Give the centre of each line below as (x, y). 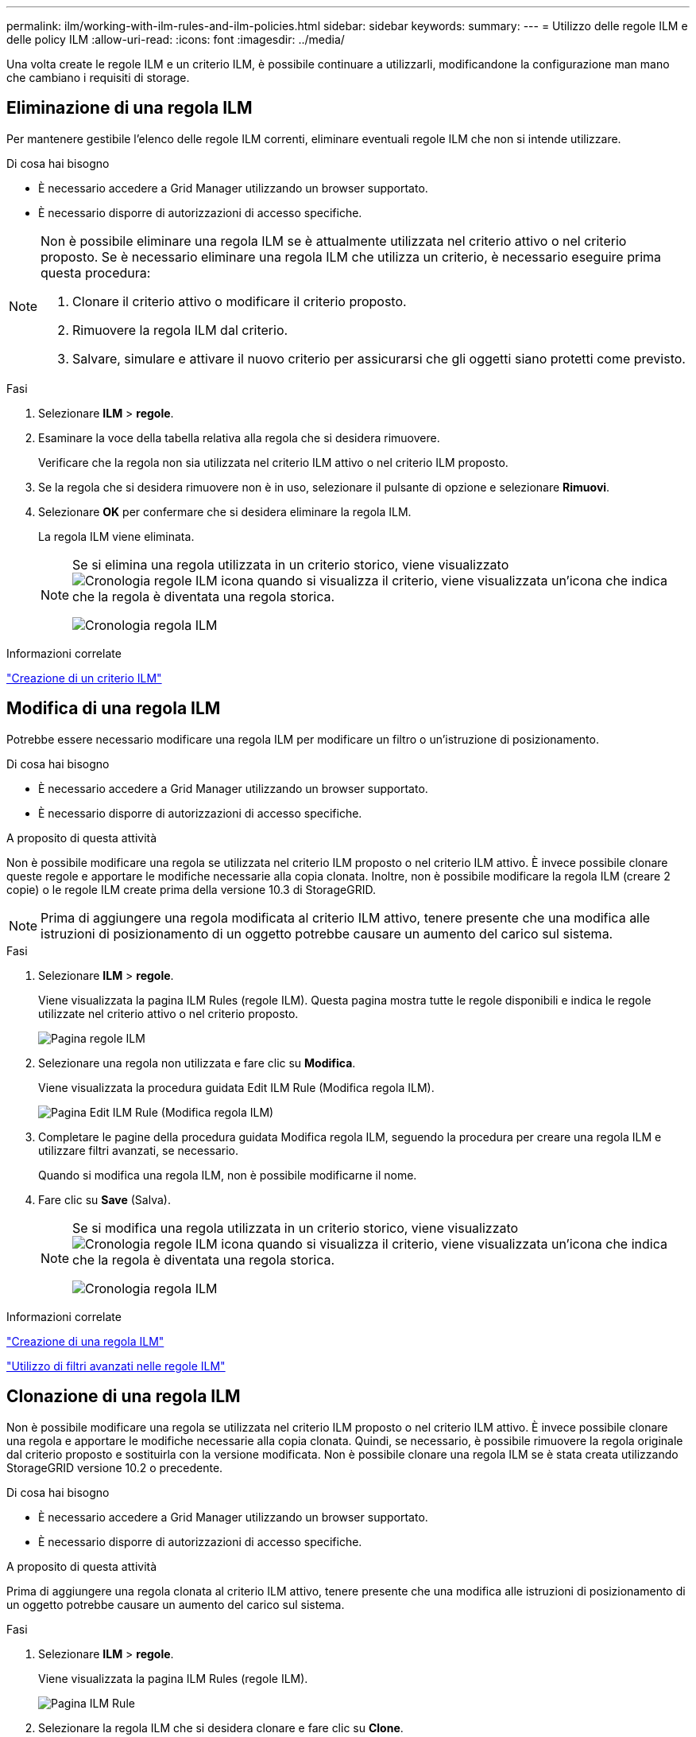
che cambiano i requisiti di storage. (98, 78)
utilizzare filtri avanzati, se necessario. (139, 1150)
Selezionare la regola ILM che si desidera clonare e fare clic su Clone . (221, 1727)
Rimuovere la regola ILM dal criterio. (180, 330)
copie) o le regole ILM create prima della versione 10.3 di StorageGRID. (191, 889)
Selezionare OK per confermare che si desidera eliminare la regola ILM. (225, 511)
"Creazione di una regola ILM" (85, 1341)
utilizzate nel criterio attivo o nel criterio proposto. (168, 1013)
